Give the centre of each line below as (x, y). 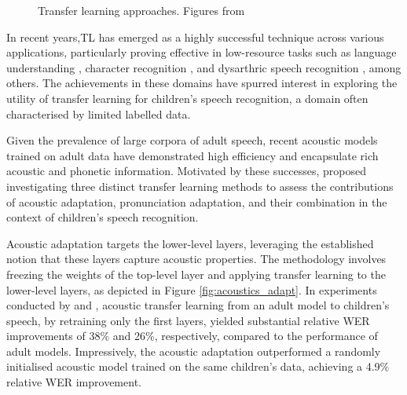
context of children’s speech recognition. (103, 217)
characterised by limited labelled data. (99, 113)
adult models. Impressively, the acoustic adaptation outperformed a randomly (194, 351)
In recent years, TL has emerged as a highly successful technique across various (195, 37)
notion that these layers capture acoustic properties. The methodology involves (196, 259)
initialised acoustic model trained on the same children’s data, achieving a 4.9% (198, 366)
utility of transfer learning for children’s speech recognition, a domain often (187, 98)
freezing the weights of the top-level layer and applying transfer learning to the (196, 274)
